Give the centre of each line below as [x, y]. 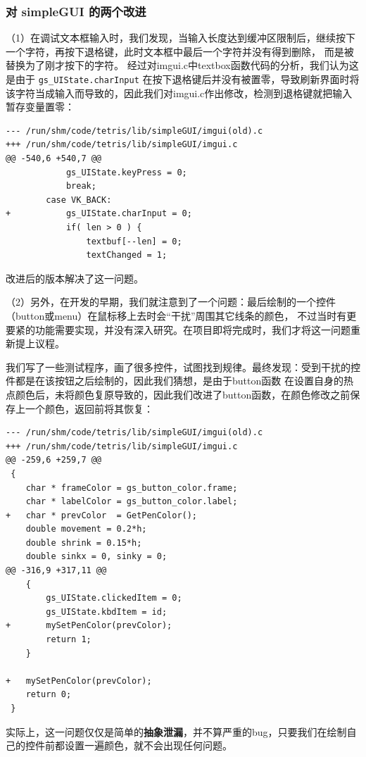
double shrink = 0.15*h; [84, 543]
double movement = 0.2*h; [86, 529]
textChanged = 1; [127, 255]
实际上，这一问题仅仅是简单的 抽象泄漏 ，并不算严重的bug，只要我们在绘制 [176, 731]
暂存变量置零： [40, 107]
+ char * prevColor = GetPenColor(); [102, 515]
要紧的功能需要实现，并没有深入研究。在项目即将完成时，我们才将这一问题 [178, 329]
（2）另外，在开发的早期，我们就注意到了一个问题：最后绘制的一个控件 [171, 302]
